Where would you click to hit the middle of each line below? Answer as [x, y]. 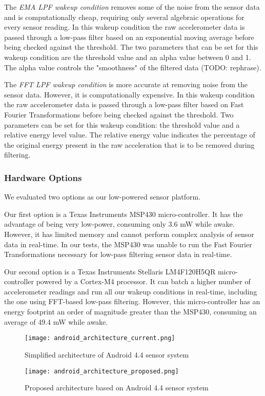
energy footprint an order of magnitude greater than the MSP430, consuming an [130, 312]
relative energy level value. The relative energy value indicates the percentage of [130, 135]
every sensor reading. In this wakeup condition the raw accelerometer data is [125, 27]
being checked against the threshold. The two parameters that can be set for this [131, 47]
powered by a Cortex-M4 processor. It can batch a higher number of [143, 281]
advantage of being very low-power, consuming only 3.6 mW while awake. [119, 224]
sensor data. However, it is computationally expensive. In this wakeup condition [129, 94]
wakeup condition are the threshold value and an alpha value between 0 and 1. [128, 57]
